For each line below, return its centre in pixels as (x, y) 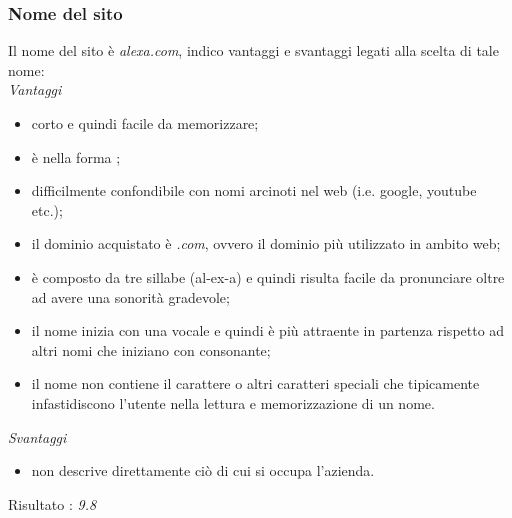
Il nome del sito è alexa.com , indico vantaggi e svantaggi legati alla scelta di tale (253, 50)
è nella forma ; (76, 156)
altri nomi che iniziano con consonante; (151, 349)
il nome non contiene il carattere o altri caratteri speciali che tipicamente (255, 383)
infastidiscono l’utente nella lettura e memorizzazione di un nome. (233, 402)
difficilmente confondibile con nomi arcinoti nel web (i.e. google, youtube (254, 190)
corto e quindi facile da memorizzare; (145, 123)
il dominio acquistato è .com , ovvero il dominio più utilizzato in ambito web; (266, 243)
